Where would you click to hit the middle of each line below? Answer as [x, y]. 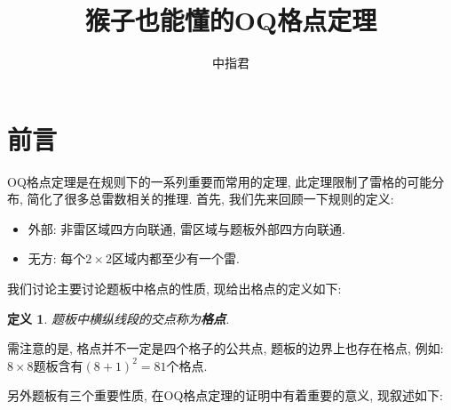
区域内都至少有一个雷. [175, 258]
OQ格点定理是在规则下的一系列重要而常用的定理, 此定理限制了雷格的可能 [220, 181]
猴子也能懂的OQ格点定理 [231, 20]
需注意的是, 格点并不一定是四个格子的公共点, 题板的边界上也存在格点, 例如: [225, 348]
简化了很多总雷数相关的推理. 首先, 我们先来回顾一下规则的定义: [210, 199]
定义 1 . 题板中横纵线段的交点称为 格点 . [119, 318]
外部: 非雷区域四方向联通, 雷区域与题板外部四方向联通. [186, 228]
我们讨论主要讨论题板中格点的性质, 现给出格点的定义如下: [174, 289]
